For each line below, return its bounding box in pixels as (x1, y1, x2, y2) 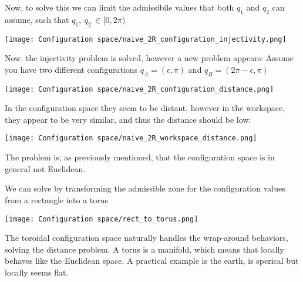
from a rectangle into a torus (5, 193, 108, 206)
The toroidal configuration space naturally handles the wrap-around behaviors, (5, 231, 288, 244)
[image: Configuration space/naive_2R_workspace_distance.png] (5, 134, 257, 143)
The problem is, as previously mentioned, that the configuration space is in (5, 151, 275, 163)
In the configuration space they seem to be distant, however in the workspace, (5, 102, 285, 114)
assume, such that (5, 13, 69, 25)
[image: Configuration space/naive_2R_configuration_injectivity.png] (5, 35, 287, 43)
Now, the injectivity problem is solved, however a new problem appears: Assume (5, 52, 294, 64)
